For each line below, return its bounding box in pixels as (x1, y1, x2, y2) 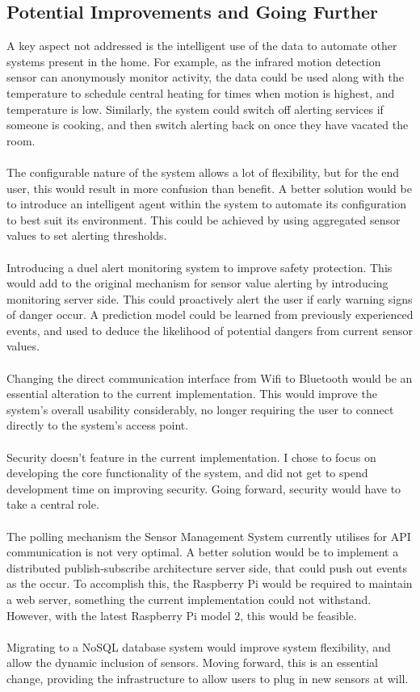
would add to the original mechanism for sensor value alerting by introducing (6, 275, 388, 291)
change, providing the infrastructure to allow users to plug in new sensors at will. (6, 669, 409, 686)
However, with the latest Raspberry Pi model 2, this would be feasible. (6, 606, 357, 623)
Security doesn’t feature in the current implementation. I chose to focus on (6, 448, 376, 465)
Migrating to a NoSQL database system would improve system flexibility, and (6, 638, 391, 655)
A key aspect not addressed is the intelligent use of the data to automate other (6, 37, 397, 54)
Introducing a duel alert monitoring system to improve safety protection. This (6, 258, 393, 275)
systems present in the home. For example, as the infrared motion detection (6, 52, 381, 69)
